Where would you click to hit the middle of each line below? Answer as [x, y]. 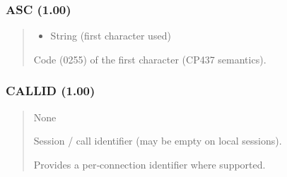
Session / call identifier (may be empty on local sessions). [158, 141]
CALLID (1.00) [51, 91]
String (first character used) [111, 36]
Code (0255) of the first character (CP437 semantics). [150, 59]
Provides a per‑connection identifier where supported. [150, 164]
